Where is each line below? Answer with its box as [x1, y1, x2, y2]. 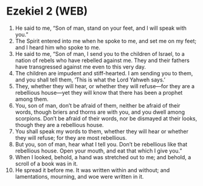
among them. [15, 95, 49, 103]
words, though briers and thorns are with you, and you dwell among [15, 108, 185, 115]
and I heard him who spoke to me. [15, 44, 101, 51]
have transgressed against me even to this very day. [15, 63, 146, 71]
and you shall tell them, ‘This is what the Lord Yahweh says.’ [15, 76, 166, 83]
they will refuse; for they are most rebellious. [15, 134, 127, 141]
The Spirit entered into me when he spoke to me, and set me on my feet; [15, 37, 196, 44]
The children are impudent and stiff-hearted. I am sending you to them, [15, 69, 193, 77]
